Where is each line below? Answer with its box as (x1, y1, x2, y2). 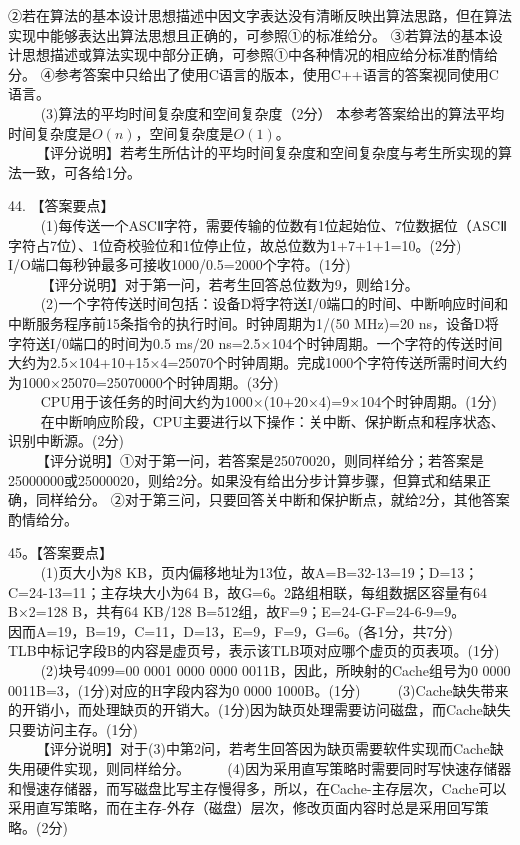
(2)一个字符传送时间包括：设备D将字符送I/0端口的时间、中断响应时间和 (40, 293, 509, 314)
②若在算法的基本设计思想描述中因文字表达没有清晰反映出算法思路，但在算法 (8, 5, 512, 25)
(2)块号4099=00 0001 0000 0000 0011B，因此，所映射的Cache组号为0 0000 (40, 660, 511, 680)
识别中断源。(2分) (8, 430, 124, 451)
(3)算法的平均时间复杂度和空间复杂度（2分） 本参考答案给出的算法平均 (40, 102, 505, 123)
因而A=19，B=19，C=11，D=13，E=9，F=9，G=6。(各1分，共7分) (8, 620, 454, 641)
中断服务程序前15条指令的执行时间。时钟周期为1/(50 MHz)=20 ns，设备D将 (8, 312, 499, 333)
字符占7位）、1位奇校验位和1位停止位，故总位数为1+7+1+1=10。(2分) (8, 234, 462, 255)
